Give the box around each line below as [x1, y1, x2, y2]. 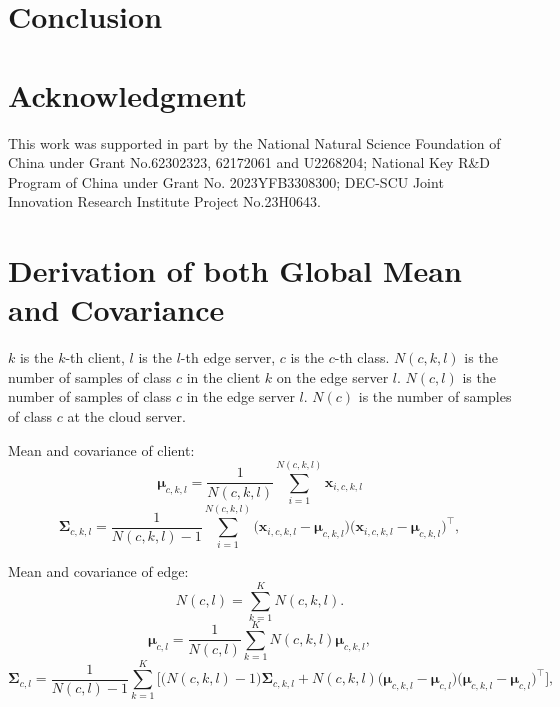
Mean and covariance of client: [8, 439, 195, 460]
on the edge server [276, 366, 389, 387]
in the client [186, 366, 261, 387]
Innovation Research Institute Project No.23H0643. [8, 191, 321, 212]
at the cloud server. [67, 405, 186, 426]
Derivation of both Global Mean [8, 250, 462, 291]
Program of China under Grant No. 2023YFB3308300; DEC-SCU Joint [8, 171, 444, 192]
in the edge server [186, 386, 295, 407]
